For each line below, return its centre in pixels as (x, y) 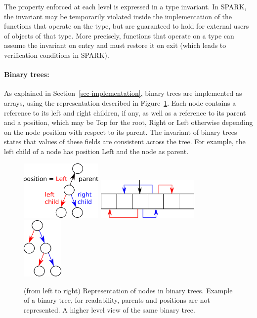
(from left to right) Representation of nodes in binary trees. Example (128, 290)
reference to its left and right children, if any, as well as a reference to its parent (125, 112)
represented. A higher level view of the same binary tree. (109, 309)
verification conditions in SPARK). (57, 55)
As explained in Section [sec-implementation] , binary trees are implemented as (123, 93)
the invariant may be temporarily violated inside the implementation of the (118, 16)
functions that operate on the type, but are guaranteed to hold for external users (127, 26)
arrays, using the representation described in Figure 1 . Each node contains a (120, 102)
